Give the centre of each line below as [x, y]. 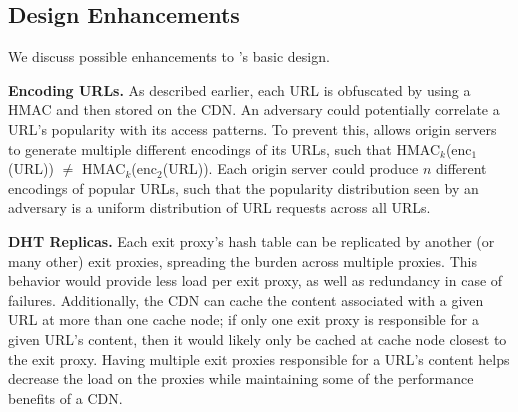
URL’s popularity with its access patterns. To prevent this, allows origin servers [252, 128]
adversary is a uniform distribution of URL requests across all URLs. [219, 207]
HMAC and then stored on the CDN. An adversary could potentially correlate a [254, 109]
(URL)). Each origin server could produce [290, 168]
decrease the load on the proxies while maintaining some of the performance [241, 378]
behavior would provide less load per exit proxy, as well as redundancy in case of [255, 280]
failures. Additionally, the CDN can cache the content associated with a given [246, 299]
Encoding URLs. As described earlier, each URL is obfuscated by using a [239, 89]
